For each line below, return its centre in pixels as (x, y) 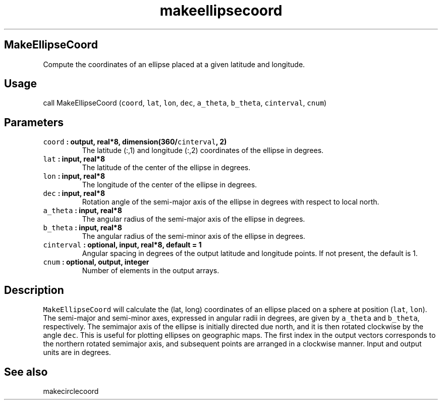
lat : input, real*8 (74, 159)
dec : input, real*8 (74, 193)
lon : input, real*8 (74, 176)
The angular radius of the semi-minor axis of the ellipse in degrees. (194, 236)
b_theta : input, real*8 (82, 228)
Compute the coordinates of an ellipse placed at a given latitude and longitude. (174, 64)
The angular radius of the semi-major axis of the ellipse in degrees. (194, 219)
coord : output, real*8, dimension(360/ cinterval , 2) (135, 142)
